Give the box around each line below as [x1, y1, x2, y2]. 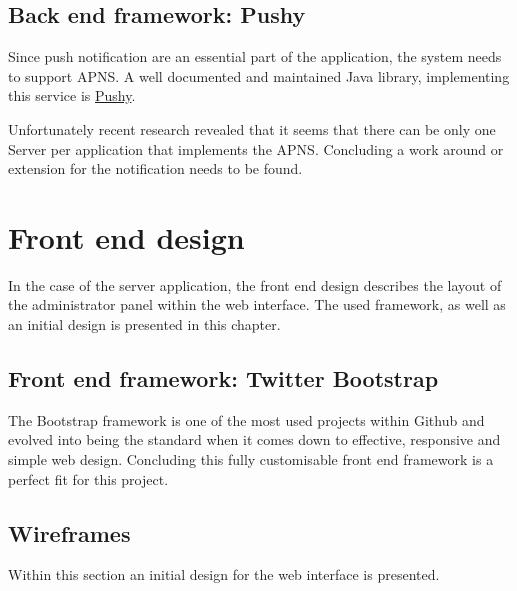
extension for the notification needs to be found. [8, 158, 303, 179]
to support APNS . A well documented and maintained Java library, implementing [8, 65, 510, 86]
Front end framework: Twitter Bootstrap [8, 363, 439, 394]
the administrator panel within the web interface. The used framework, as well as [8, 294, 506, 315]
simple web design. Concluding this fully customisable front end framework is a [8, 449, 494, 470]
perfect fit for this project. [8, 468, 169, 489]
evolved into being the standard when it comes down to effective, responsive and [8, 429, 501, 450]
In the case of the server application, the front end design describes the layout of [8, 274, 502, 295]
